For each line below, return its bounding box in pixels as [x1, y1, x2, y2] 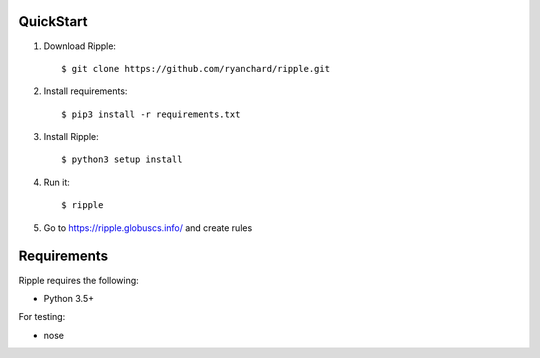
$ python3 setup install [61, 154, 183, 165]
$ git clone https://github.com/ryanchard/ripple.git [61, 63, 330, 74]
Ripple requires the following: [18, 274, 139, 286]
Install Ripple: [43, 131, 99, 143]
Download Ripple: [43, 40, 117, 52]
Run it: [43, 176, 70, 188]
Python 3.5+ [43, 292, 95, 304]
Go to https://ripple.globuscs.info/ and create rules [43, 221, 253, 234]
